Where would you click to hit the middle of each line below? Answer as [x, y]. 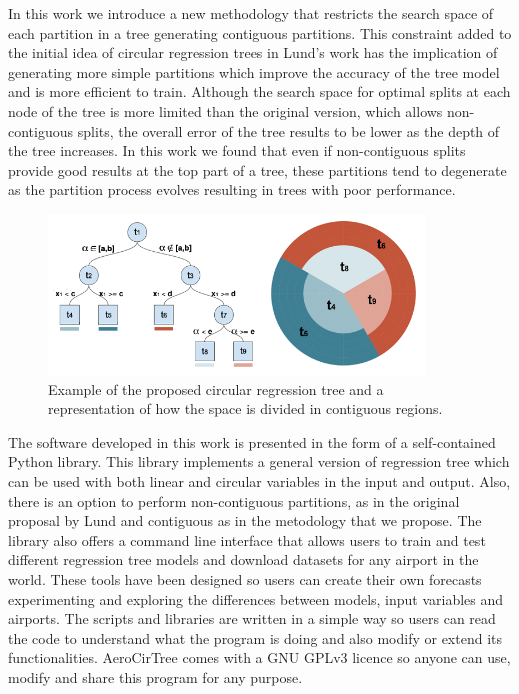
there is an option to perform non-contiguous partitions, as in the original [234, 500]
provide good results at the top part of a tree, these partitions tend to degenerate [257, 169]
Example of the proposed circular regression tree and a [216, 388]
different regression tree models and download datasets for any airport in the [243, 559]
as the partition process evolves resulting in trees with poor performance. [232, 189]
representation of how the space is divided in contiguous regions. [245, 408]
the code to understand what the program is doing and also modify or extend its [255, 637]
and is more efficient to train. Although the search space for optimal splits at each [259, 91]
